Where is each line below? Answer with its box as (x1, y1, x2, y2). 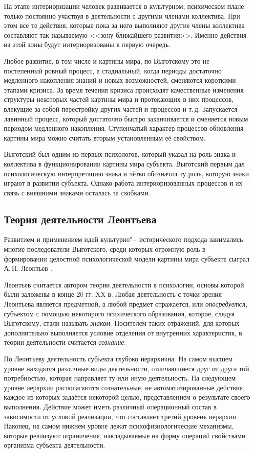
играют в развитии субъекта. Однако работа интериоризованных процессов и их (4, 178, 243, 188)
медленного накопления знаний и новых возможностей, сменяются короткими (4, 75, 236, 85)
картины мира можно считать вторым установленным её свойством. (4, 132, 206, 143)
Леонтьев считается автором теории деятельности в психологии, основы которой (4, 279, 244, 289)
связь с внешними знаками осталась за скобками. (4, 187, 150, 197)
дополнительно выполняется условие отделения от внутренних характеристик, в (4, 327, 242, 337)
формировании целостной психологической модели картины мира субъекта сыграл (4, 253, 250, 263)
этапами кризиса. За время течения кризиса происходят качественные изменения (4, 84, 244, 95)
